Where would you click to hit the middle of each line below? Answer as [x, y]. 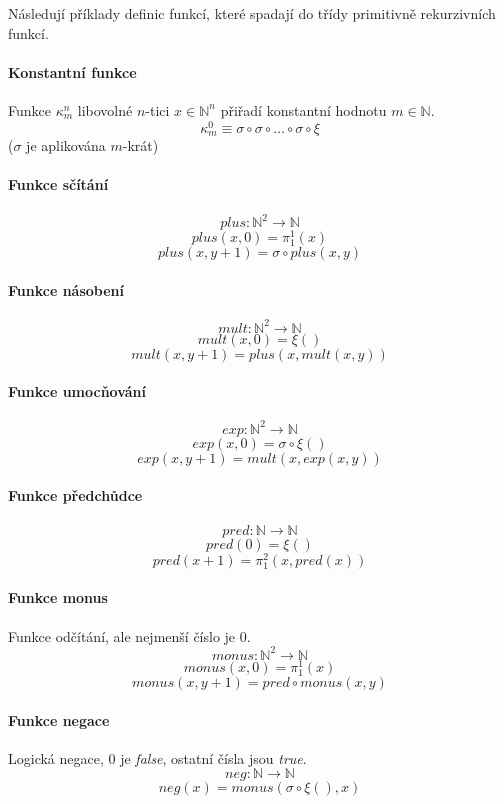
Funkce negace [59, 719]
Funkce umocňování [77, 391]
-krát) [140, 145]
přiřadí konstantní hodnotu [303, 109]
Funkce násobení [66, 289]
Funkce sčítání [58, 184]
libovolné [105, 109]
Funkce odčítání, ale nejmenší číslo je [122, 635]
